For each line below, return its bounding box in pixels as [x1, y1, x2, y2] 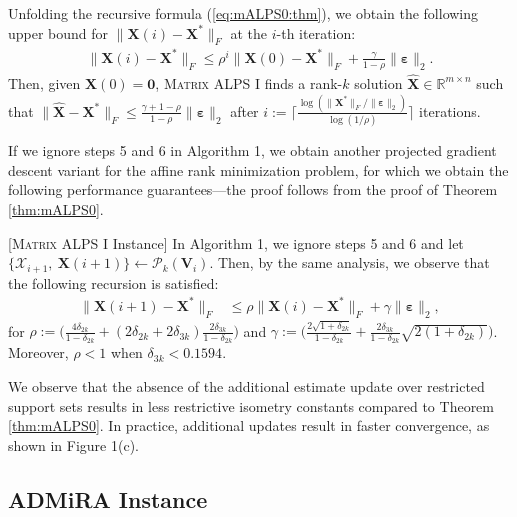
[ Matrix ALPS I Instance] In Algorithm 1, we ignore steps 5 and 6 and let [8, 232, 464, 253]
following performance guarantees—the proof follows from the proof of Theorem [8, 179, 498, 200]
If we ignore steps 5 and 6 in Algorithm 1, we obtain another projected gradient [8, 140, 497, 161]
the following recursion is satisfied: [8, 272, 219, 293]
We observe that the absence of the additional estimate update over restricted [8, 376, 485, 397]
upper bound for [8, 22, 109, 43]
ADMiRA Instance [8, 483, 208, 514]
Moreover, [8, 342, 69, 363]
